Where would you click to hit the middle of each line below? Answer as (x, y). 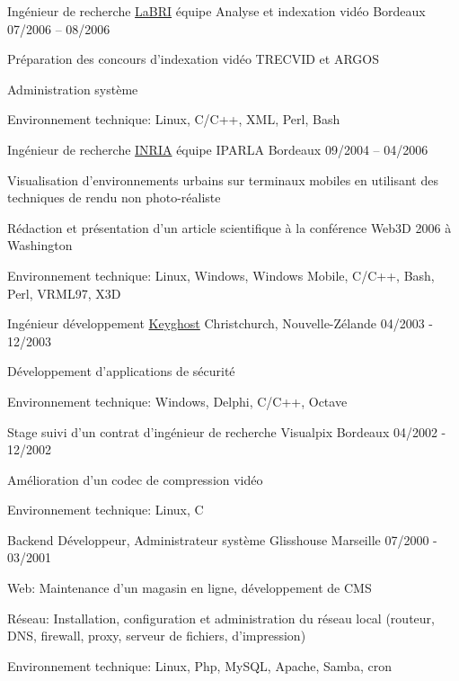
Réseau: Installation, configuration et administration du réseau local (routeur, (221, 618)
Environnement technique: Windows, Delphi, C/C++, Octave (177, 401)
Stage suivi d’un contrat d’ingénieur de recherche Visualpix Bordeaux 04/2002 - (227, 431)
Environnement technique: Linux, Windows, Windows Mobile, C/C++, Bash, (221, 275)
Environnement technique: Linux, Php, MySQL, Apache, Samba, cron (199, 665)
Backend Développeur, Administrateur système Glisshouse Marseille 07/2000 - (222, 539)
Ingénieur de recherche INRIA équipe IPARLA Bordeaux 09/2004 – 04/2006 (218, 149)
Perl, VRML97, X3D (64, 293)
